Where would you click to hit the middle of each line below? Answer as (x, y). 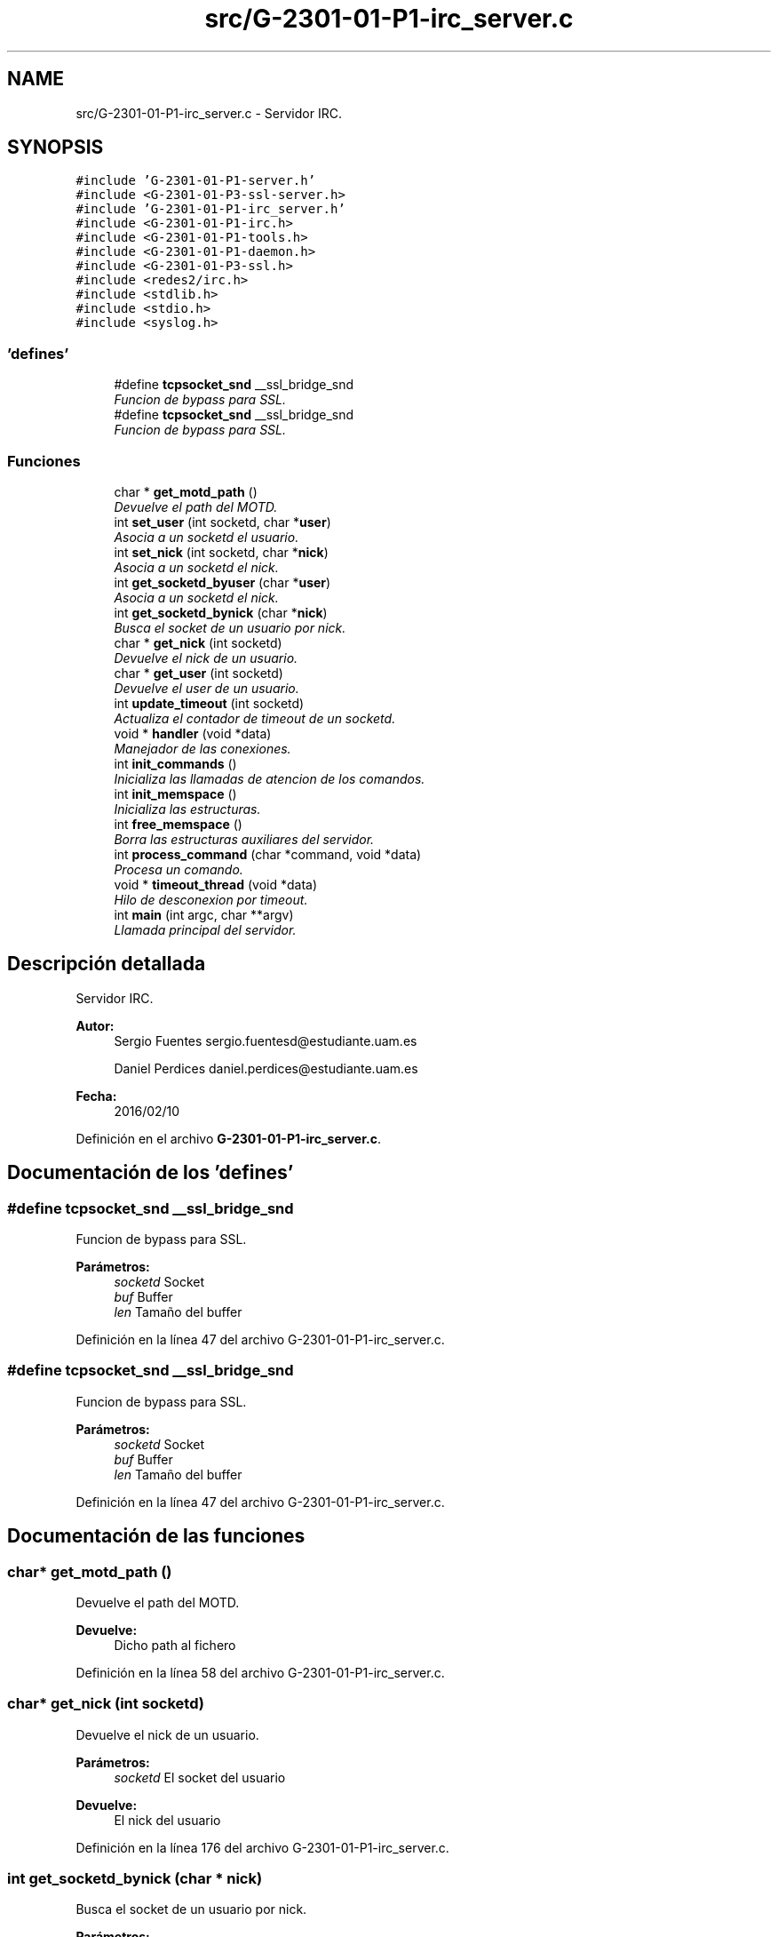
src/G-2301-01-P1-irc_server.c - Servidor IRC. (209, 113)
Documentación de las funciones (156, 1536)
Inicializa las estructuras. (187, 809)
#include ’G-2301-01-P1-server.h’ (196, 181)
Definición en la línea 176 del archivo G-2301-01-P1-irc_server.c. (262, 1847)
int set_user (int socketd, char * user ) (222, 522)
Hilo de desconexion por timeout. (211, 899)
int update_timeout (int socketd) (209, 703)
